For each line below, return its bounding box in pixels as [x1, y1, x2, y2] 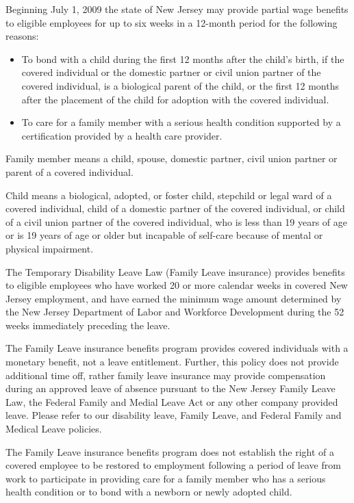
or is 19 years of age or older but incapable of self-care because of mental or [5, 228, 323, 242]
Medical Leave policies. [5, 422, 102, 436]
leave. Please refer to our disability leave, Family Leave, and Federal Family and [5, 408, 342, 422]
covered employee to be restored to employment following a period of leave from [5, 458, 341, 472]
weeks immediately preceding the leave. [5, 318, 170, 332]
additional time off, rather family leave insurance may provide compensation [5, 367, 326, 382]
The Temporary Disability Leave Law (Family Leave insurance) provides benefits [5, 264, 345, 279]
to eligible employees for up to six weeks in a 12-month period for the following [5, 15, 338, 29]
